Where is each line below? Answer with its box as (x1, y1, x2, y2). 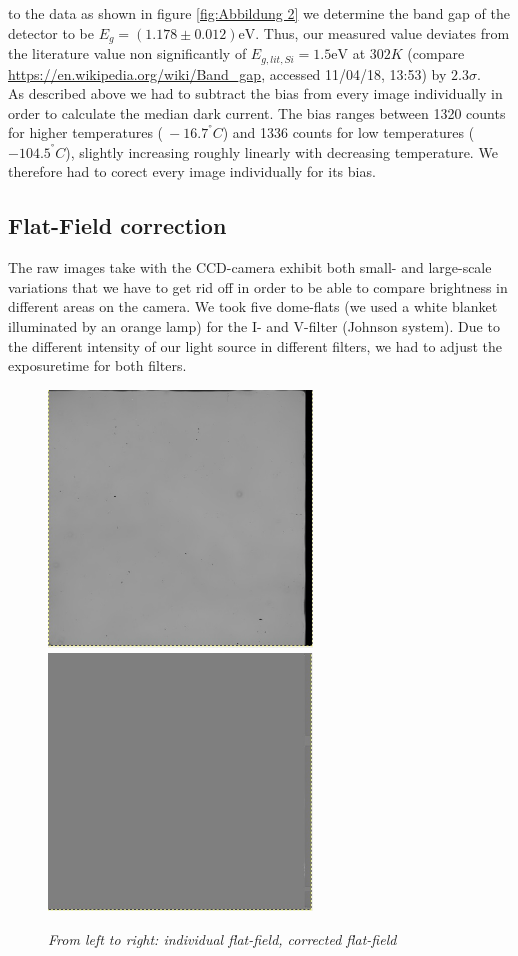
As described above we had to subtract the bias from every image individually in (8, 83, 503, 104)
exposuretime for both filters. (8, 355, 187, 376)
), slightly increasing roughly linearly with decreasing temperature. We (65, 141, 498, 162)
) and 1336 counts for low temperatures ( (222, 122, 475, 143)
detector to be (8, 22, 94, 43)
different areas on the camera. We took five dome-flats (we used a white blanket (8, 296, 498, 317)
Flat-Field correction (8, 210, 227, 241)
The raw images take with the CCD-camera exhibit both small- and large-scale (8, 257, 492, 278)
